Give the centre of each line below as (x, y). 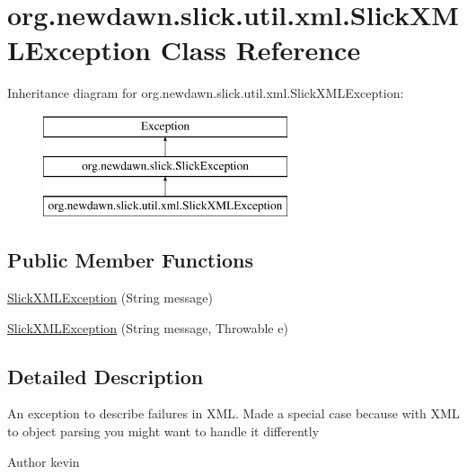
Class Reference (260, 50)
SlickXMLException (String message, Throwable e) (148, 327)
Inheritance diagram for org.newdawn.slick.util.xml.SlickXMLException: (206, 93)
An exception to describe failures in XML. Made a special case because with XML (233, 413)
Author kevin (44, 461)
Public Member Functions (130, 260)
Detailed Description (106, 376)
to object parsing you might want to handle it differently (163, 431)
